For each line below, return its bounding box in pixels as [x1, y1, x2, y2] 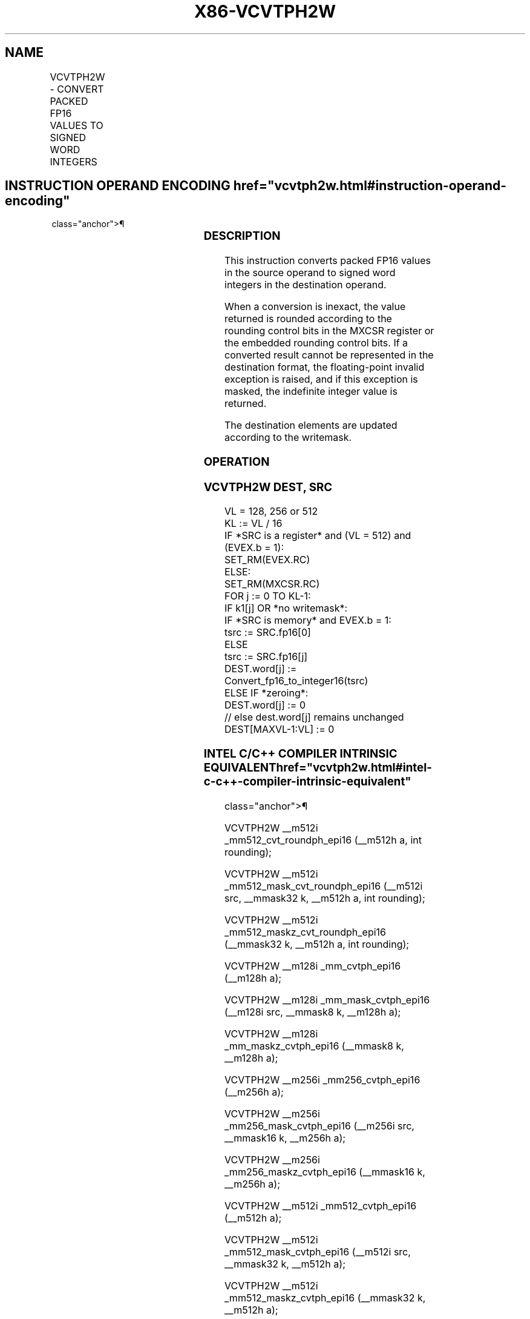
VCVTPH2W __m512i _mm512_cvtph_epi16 [224, 1199, 417, 1212]
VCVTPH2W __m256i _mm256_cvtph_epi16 [224, 1073, 420, 1086]
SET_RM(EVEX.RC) [224, 554, 310, 566]
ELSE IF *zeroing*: [224, 687, 309, 699]
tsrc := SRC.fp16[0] [224, 626, 311, 639]
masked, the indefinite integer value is [224, 385, 398, 398]
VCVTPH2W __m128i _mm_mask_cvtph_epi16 [224, 993, 430, 1006]
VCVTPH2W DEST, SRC [203, 480, 333, 494]
